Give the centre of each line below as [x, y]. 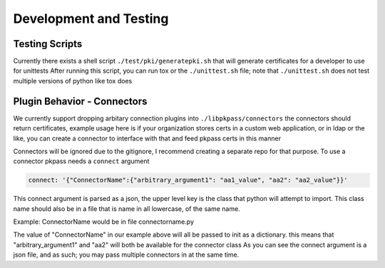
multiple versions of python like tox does [73, 81]
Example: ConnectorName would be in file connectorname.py [103, 222]
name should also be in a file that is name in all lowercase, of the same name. [127, 208]
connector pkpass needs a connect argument [81, 161]
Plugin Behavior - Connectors [80, 101]
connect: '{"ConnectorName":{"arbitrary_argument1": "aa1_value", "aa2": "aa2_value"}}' [188, 180]
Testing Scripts [48, 44]
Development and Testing [91, 19]
